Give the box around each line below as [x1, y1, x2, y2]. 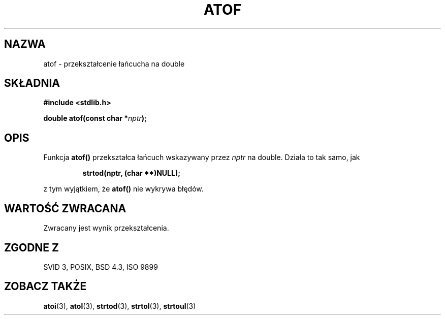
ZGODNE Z [4, 241, 59, 254]
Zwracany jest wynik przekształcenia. [43, 224, 169, 233]
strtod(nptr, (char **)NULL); [82, 169, 180, 178]
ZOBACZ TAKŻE [4, 280, 87, 293]
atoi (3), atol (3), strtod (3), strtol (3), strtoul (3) [43, 301, 196, 310]
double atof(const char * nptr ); [43, 114, 147, 123]
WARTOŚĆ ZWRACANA [4, 202, 126, 215]
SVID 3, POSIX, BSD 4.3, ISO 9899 [43, 262, 158, 271]
